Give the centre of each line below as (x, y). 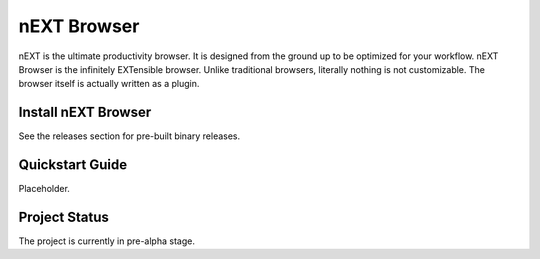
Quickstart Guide (73, 165)
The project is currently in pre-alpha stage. (106, 241)
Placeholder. (44, 189)
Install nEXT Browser (85, 112)
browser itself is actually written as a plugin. (109, 84)
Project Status (64, 216)
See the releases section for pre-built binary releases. (129, 136)
